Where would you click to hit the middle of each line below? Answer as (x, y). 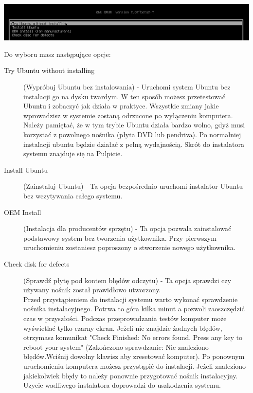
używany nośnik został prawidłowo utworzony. (92, 290)
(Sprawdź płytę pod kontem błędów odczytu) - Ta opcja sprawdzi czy (127, 280)
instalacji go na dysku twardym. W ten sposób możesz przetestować (125, 96)
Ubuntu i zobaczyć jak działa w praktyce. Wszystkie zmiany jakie (121, 106)
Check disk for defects (37, 263)
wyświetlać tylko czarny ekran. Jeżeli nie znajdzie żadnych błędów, (123, 328)
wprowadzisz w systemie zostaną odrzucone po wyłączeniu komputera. (128, 115)
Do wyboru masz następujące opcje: (57, 54)
